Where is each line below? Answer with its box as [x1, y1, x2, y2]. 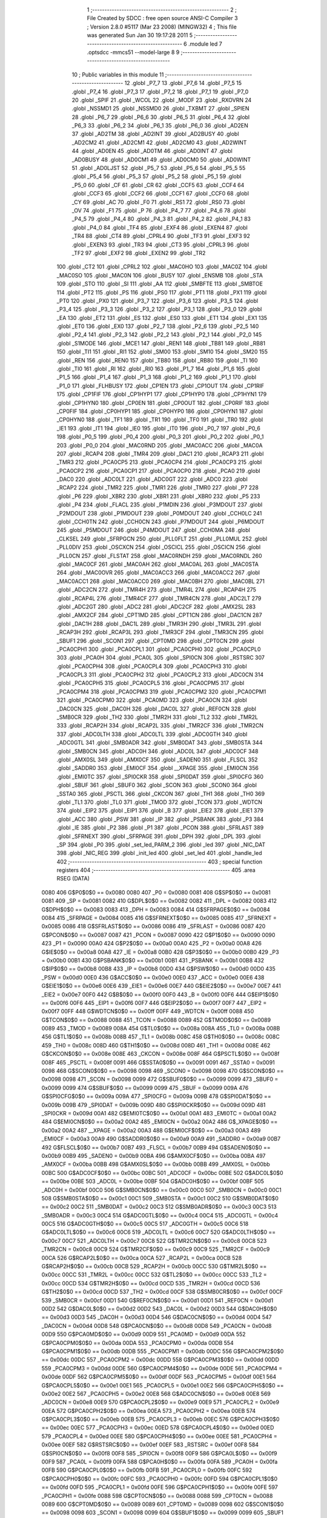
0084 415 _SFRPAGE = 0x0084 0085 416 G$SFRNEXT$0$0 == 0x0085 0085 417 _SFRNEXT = [41, 914, 277, 922]
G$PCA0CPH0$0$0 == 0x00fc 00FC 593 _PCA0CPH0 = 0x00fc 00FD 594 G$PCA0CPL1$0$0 [41, 1475, 278, 1482]
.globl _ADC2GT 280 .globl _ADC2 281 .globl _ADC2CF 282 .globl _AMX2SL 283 [56, 603, 256, 610]
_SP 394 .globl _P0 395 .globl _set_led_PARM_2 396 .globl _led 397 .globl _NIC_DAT [56, 841, 266, 848]
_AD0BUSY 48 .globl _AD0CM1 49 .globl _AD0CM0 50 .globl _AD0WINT [71, 155, 251, 163]
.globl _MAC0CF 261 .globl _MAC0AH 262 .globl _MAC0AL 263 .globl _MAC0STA [56, 560, 259, 568]
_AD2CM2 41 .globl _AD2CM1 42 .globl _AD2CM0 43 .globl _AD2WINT [71, 138, 247, 146]
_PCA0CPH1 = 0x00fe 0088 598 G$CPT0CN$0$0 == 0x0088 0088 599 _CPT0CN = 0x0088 [41, 1492, 273, 1499]
